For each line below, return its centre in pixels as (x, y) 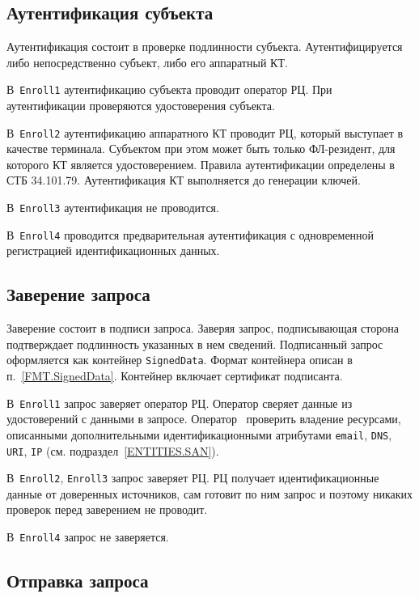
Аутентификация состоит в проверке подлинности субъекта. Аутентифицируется (205, 47)
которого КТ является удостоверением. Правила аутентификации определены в (201, 164)
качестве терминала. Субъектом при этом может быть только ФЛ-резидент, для (201, 148)
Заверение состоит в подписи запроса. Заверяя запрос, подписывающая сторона (203, 328)
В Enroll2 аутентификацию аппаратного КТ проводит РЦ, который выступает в (205, 132)
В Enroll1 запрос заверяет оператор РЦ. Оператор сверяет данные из (180, 403)
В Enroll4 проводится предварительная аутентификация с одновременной (190, 234)
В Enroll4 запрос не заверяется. (88, 537)
